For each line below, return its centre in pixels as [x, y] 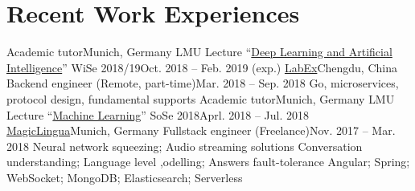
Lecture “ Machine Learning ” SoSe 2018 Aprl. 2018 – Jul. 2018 [158, 114]
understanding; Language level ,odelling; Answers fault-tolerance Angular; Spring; [208, 162]
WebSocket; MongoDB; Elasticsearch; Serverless [125, 177]
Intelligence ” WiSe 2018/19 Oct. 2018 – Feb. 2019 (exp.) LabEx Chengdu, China [202, 67]
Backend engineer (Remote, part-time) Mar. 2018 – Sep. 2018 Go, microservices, [203, 83]
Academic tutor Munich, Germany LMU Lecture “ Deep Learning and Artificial [199, 52]
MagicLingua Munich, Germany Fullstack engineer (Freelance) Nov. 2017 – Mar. [201, 130]
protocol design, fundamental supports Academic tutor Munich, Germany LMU [201, 98]
